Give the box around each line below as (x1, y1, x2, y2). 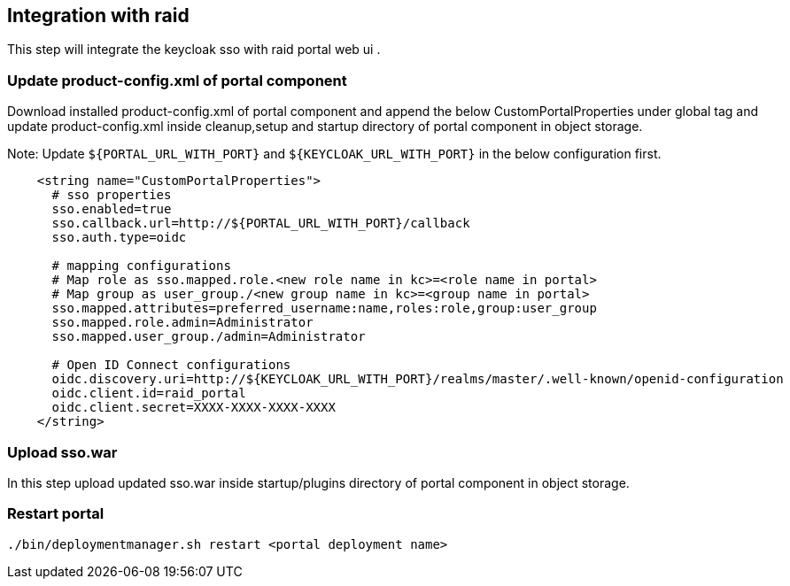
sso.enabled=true (51, 202, 172, 217)
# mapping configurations (51, 258, 231, 274)
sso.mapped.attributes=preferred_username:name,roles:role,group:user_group (51, 301, 597, 316)
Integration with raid (7, 4, 190, 27)
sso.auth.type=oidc (51, 230, 187, 245)
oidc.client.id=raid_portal (51, 386, 246, 401)
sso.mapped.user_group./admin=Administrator (51, 329, 366, 344)
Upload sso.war (7, 443, 118, 461)
